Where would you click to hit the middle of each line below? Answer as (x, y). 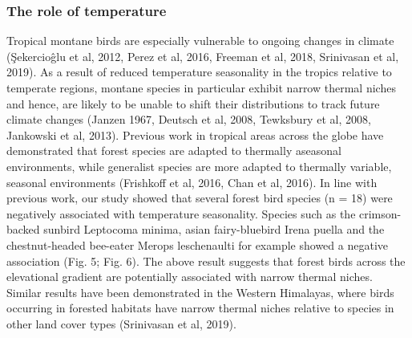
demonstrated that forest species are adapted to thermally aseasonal (174, 151)
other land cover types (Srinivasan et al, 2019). (121, 323)
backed (23, 229)
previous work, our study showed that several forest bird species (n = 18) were (200, 198)
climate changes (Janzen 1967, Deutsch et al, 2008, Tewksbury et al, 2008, (189, 119)
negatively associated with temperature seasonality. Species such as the (181, 213)
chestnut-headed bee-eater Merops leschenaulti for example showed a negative (197, 244)
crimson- (380, 213)
